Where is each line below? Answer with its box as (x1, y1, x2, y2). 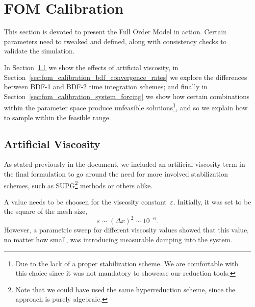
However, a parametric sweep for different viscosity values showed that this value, (4, 225, 249, 235)
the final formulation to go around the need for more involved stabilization (4, 168, 228, 179)
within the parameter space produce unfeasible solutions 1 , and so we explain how (4, 101, 248, 112)
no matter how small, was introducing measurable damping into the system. (4, 234, 232, 245)
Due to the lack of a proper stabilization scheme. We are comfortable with (15, 258, 239, 268)
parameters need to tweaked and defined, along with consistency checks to (4, 36, 227, 46)
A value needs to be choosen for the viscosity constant (4, 196, 167, 206)
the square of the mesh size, (4, 206, 87, 216)
